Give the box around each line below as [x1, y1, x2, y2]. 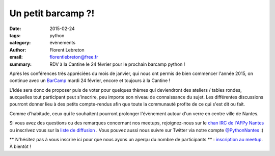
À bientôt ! [9, 143, 32, 150]
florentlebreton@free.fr [49, 54, 99, 60]
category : [9, 40, 31, 46]
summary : [9, 61, 32, 67]
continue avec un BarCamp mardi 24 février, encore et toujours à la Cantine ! [9, 77, 171, 84]
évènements [49, 40, 76, 46]
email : [9, 54, 23, 60]
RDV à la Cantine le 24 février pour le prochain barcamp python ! [49, 61, 185, 67]
